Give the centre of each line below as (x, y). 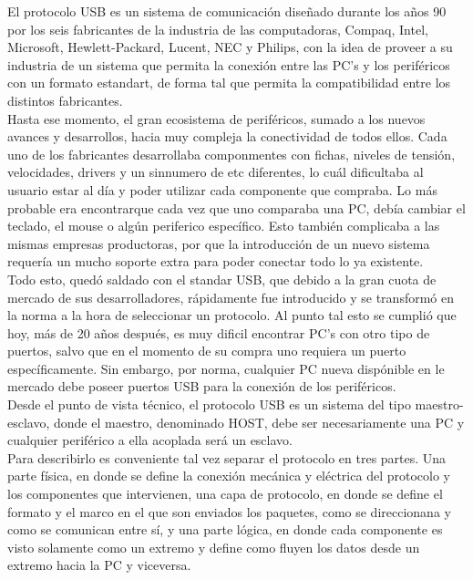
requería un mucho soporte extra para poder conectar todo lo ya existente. (216, 261)
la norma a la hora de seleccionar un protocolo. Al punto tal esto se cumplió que (232, 315)
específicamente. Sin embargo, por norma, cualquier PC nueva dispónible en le (226, 368)
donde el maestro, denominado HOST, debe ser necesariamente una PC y (259, 422)
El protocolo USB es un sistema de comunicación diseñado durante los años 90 (227, 11)
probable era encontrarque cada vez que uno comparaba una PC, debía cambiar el (236, 207)
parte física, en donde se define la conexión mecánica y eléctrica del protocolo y (229, 476)
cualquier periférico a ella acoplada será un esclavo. (150, 440)
